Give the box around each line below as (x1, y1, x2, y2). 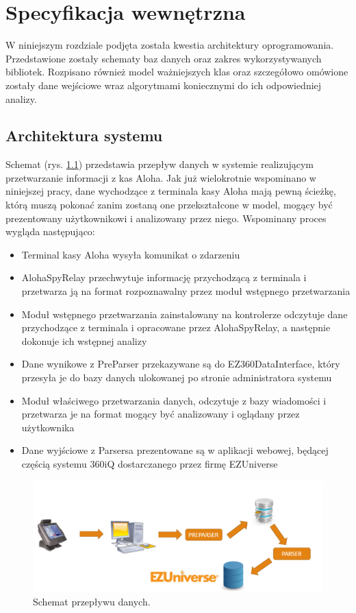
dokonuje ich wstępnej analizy (21, 333, 147, 348)
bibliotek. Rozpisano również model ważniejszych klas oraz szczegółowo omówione (5, 64, 348, 79)
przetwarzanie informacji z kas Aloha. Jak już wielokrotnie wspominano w (5, 170, 316, 184)
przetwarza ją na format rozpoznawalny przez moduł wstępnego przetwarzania (21, 284, 351, 298)
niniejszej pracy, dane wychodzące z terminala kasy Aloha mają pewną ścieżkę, (5, 184, 336, 198)
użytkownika (21, 420, 75, 434)
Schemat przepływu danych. (33, 594, 151, 609)
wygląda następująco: (5, 224, 95, 239)
